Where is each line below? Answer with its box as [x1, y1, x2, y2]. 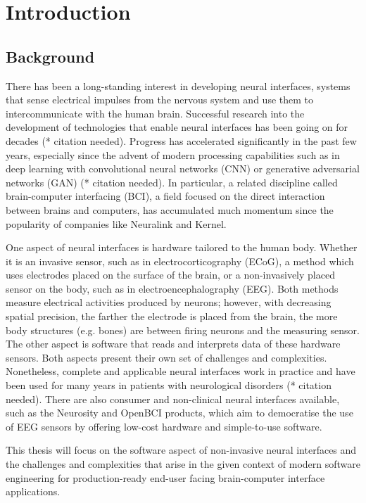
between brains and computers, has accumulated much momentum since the [6, 202, 334, 217]
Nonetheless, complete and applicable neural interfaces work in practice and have [6, 364, 355, 378]
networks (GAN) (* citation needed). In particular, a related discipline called [6, 174, 338, 189]
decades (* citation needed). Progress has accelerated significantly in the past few [6, 133, 357, 148]
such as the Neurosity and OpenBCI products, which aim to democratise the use [6, 405, 353, 420]
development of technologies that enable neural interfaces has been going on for [6, 120, 348, 134]
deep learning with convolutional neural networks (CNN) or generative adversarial [6, 161, 360, 176]
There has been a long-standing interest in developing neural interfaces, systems [6, 78, 351, 93]
